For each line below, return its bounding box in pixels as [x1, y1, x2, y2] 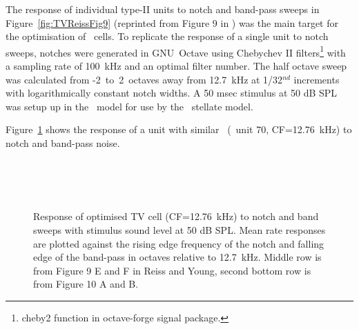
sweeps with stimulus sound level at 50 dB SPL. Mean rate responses [33, 222, 326, 237]
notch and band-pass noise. [6, 136, 120, 150]
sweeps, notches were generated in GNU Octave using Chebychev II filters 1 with [6, 43, 346, 59]
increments [293, 72, 340, 86]
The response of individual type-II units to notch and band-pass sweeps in [6, 2, 320, 16]
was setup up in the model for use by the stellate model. [6, 99, 253, 113]
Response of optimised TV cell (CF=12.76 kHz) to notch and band [33, 209, 319, 223]
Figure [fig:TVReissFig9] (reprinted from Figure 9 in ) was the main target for [6, 15, 338, 30]
